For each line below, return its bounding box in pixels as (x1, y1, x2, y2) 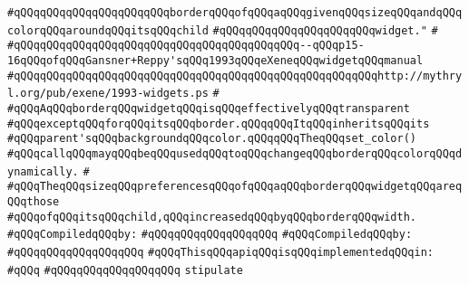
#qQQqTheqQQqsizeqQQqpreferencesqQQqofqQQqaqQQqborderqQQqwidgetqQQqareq (7, 180, 463, 194)
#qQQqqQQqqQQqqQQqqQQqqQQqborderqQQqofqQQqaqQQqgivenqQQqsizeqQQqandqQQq (7, 6, 463, 19)
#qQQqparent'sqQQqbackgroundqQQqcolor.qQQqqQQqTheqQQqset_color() (7, 132, 417, 146)
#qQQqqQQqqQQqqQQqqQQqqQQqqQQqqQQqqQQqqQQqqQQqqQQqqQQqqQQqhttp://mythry (7, 69, 463, 82)
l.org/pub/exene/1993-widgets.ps (7, 87, 209, 100)
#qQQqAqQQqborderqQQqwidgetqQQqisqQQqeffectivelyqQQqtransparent (7, 101, 410, 115)
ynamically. (7, 165, 79, 178)
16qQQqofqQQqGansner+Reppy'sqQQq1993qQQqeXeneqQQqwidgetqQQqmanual (7, 53, 424, 67)
